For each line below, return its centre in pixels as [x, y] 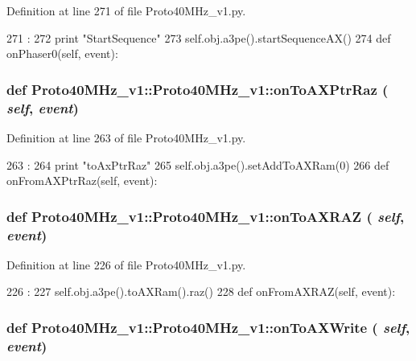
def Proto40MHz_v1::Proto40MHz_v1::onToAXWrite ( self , [208, 327]
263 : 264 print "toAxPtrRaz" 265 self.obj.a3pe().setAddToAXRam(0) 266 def [198, 164]
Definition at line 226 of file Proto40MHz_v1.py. [126, 264]
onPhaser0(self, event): [62, 53]
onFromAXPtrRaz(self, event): [82, 180]
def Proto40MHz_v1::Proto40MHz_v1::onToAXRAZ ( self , [206, 216]
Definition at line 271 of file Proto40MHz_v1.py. [126, 10]
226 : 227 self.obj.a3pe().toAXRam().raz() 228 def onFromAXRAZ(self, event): [201, 291]
